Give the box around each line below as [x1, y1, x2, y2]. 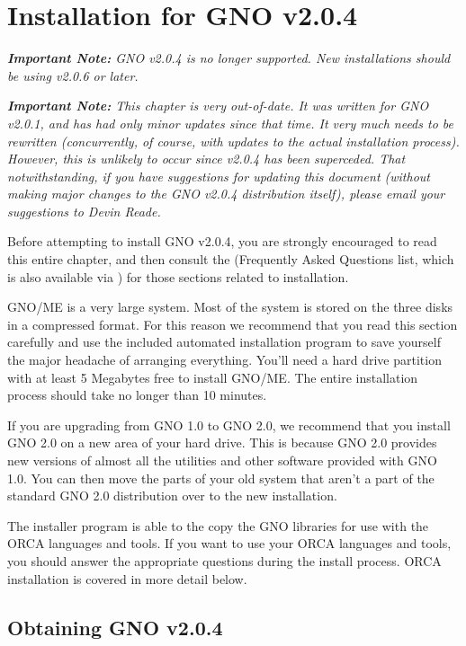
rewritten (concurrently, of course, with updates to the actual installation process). [7, 131, 460, 150]
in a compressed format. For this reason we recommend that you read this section [7, 314, 458, 333]
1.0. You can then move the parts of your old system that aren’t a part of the [7, 468, 435, 487]
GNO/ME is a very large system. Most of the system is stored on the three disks [7, 297, 453, 316]
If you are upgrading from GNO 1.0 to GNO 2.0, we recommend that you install [7, 415, 451, 434]
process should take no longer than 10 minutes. [7, 385, 267, 404]
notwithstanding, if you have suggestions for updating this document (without [7, 166, 430, 185]
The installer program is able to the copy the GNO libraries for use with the [7, 516, 429, 535]
